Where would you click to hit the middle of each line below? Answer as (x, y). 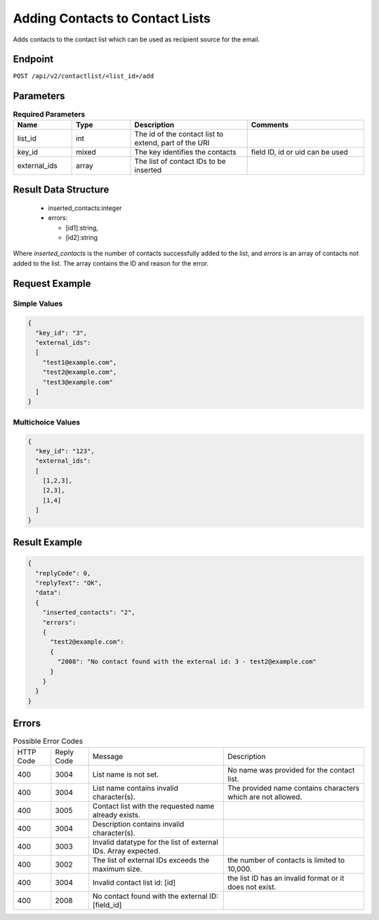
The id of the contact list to (179, 134)
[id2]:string (82, 237)
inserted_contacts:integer (85, 208)
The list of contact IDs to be (180, 161)
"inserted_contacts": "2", (89, 613)
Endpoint (33, 59)
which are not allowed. (265, 796)
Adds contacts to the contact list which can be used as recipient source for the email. (137, 39)
